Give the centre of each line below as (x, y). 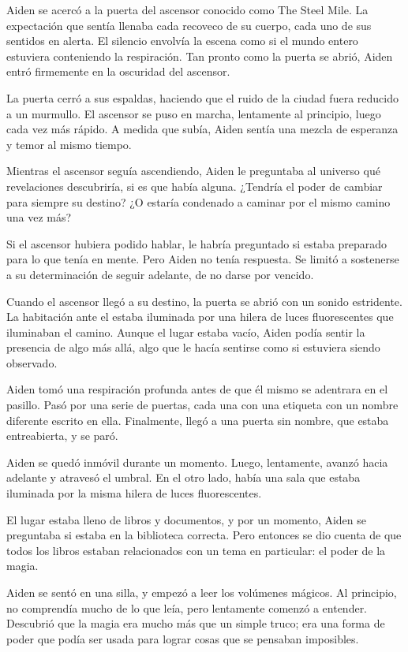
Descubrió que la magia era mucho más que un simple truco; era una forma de (196, 623)
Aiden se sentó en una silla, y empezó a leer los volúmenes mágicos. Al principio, (202, 592)
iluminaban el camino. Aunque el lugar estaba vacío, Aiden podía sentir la (186, 332)
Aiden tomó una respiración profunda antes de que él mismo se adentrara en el (197, 389)
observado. (32, 362)
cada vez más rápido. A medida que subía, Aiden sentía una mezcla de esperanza (202, 129)
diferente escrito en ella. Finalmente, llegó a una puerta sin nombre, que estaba (198, 420)
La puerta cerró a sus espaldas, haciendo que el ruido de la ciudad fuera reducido (202, 97)
